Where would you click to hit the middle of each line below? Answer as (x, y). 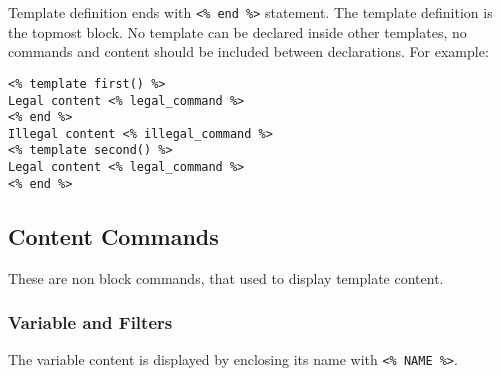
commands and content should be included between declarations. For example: (248, 51)
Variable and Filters (90, 322)
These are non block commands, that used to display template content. (226, 277)
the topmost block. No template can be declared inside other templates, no (237, 31)
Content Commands (113, 235)
